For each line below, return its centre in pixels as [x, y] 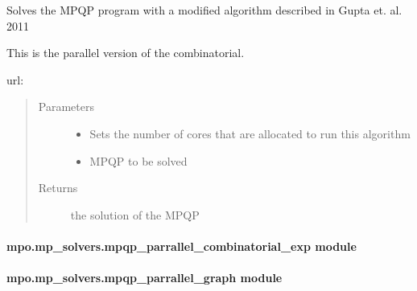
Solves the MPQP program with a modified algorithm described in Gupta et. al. [204, 10]
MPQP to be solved [138, 160]
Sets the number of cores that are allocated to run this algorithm [250, 133]
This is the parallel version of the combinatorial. [126, 53]
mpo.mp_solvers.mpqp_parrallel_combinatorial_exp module [182, 246]
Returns [58, 188]
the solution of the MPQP [135, 214]
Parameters [66, 107]
